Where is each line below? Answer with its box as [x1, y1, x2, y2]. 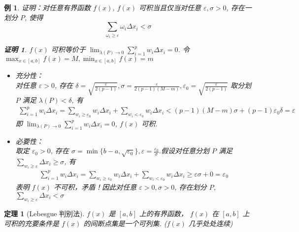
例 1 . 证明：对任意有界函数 [4, 2, 91, 12]
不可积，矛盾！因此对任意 [54, 182, 137, 192]
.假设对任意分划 [159, 145, 209, 156]
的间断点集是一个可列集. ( [83, 218, 167, 229]
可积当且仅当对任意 [139, 2, 201, 12]
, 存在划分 [174, 182, 207, 192]
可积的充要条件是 [4, 218, 59, 229]
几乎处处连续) [188, 218, 233, 229]
